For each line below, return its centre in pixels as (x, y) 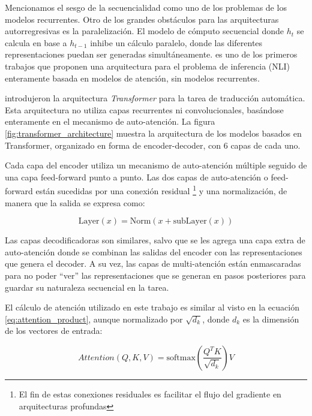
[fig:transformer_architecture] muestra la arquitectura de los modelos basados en (153, 133)
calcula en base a (36, 42)
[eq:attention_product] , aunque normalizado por (94, 319)
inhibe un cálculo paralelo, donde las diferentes (176, 42)
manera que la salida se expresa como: (75, 202)
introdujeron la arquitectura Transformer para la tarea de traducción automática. (155, 98)
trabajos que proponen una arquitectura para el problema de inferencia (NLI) (148, 66)
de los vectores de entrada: (54, 331)
